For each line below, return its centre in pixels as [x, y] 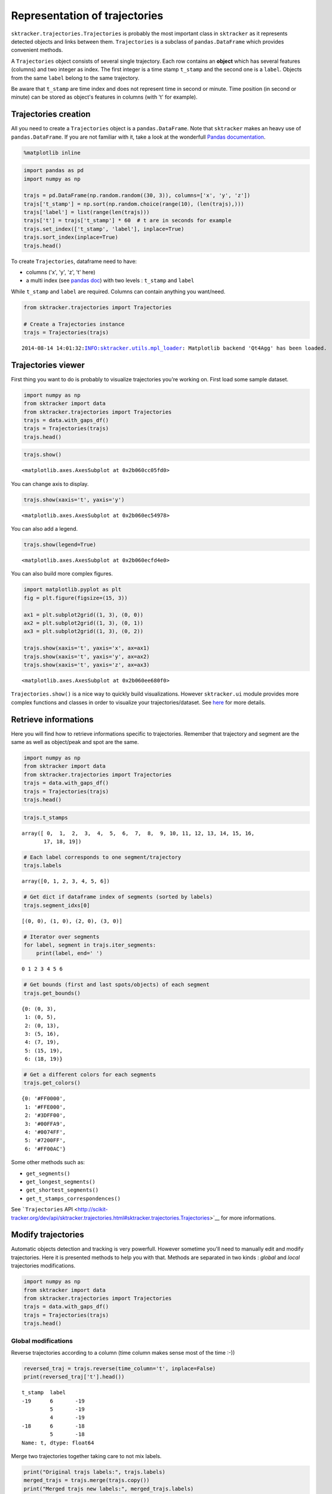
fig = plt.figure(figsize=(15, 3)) [76, 598]
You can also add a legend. [44, 529]
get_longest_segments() [61, 1181]
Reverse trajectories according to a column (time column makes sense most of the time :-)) [123, 1352]
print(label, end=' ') [69, 953]
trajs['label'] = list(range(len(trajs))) [87, 212]
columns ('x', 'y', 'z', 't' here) [61, 273]
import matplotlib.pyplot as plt [73, 590]
